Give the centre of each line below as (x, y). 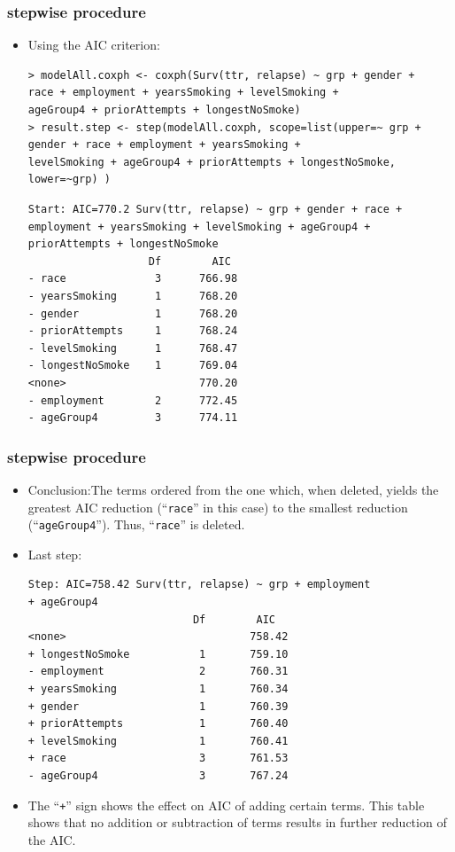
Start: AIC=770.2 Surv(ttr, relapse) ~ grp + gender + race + (215, 209)
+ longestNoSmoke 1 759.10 (158, 654)
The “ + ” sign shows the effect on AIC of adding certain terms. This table (226, 805)
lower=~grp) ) (69, 180)
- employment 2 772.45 (133, 400)
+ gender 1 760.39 (158, 706)
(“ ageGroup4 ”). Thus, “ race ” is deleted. (136, 524)
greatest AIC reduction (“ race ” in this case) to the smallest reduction (218, 507)
